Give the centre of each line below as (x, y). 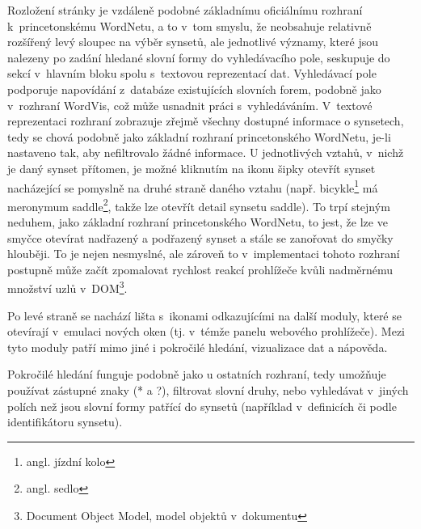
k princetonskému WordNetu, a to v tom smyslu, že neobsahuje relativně (189, 25)
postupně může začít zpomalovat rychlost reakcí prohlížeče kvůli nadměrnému (200, 269)
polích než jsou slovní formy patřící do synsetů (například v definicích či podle (202, 406)
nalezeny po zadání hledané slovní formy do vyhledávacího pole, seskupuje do (199, 57)
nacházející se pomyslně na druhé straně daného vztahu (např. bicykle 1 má (193, 186)
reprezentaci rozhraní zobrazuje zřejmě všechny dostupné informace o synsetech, (206, 121)
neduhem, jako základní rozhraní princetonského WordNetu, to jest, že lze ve (198, 222)
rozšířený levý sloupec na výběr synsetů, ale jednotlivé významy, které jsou (193, 42)
